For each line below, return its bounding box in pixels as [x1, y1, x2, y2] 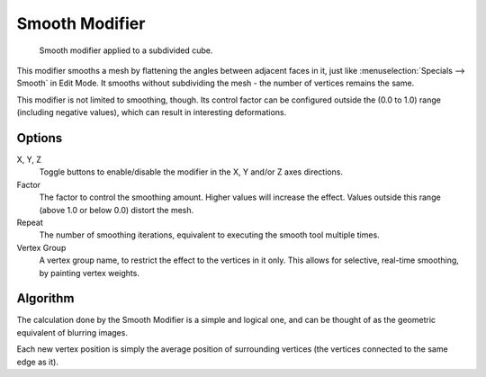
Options [16, 130, 63, 146]
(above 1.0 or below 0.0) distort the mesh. [39, 204, 194, 215]
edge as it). [16, 356, 58, 367]
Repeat [16, 217, 44, 228]
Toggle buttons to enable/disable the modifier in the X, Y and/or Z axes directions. [39, 166, 344, 177]
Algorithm [16, 291, 75, 306]
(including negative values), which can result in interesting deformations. [16, 107, 287, 118]
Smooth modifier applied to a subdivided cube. [39, 45, 213, 56]
